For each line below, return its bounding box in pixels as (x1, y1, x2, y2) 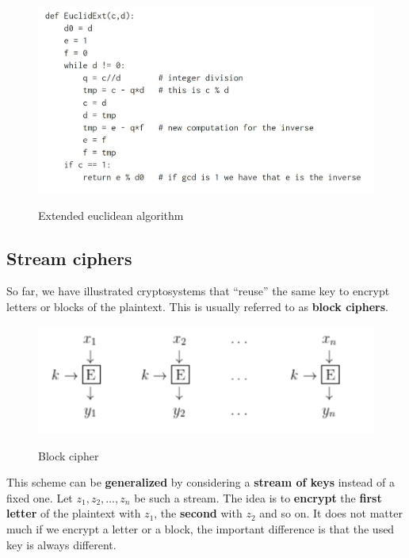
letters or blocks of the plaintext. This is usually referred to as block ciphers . (6, 298, 388, 314)
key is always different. (6, 536, 117, 552)
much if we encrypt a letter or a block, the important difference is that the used (6, 520, 395, 537)
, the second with (154, 505, 243, 521)
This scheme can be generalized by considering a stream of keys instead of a (6, 474, 395, 491)
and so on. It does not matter (259, 505, 403, 521)
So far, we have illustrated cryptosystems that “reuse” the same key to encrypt (6, 283, 390, 299)
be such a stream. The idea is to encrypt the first (134, 489, 382, 506)
